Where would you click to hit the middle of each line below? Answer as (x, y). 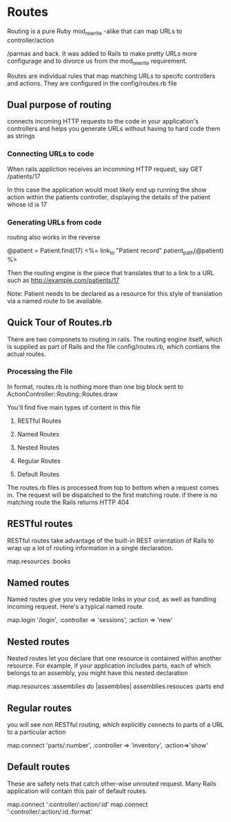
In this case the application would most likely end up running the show (107, 190)
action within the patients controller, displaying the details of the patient (109, 197)
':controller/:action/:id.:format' (50, 812)
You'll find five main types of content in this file (74, 407)
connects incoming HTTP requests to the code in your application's (103, 121)
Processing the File (40, 372)
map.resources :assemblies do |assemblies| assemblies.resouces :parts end (115, 686)
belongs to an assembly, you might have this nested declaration (98, 673)
